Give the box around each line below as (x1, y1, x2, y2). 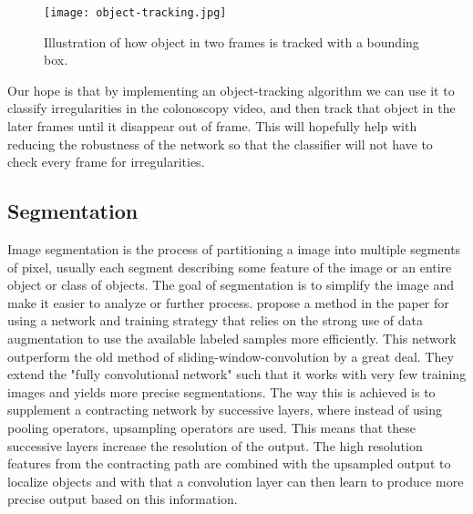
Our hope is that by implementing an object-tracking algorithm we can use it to (7, 80, 455, 99)
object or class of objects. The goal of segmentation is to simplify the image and (7, 275, 455, 294)
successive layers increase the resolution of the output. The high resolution (7, 436, 423, 455)
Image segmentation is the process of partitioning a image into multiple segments (7, 240, 461, 259)
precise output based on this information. (7, 489, 238, 509)
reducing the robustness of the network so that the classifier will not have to (7, 134, 433, 153)
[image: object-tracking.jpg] (44, 6, 227, 19)
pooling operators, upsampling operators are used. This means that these (7, 417, 416, 437)
